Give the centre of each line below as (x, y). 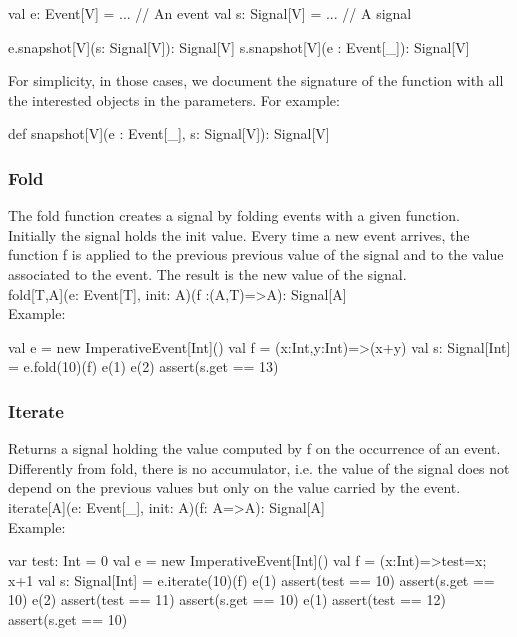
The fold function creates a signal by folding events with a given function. (234, 215)
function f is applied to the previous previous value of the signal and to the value (256, 254)
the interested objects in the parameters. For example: (174, 99)
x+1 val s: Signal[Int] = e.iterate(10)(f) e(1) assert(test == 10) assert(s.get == (251, 579)
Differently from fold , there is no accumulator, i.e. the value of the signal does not (259, 467)
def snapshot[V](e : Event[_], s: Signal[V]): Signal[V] (169, 133)
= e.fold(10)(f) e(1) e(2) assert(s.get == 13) (143, 366)
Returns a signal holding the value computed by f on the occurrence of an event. (254, 448)
